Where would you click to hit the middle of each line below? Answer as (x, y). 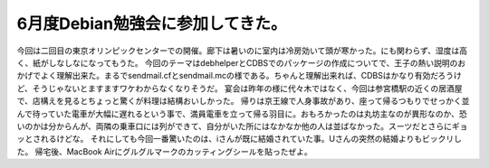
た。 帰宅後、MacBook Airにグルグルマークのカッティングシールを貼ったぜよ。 (164, 151)
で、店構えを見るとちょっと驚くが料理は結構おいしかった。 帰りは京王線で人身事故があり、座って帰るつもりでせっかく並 (243, 101)
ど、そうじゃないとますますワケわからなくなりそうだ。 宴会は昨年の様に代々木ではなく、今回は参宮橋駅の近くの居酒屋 (240, 88)
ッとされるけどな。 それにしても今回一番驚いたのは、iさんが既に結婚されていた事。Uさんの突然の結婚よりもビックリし (239, 139)
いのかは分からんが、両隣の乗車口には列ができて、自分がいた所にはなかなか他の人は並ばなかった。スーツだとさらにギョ (242, 126)
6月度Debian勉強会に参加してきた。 (152, 23)
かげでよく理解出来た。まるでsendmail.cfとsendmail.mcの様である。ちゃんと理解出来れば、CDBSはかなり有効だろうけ (239, 76)
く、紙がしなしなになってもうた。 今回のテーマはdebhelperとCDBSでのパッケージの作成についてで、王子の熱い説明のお (241, 62)
